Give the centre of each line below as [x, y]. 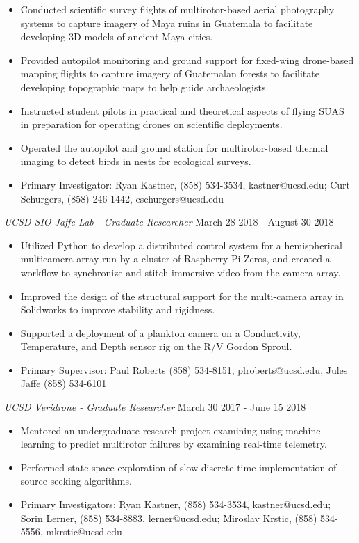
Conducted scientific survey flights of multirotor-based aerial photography [177, 9]
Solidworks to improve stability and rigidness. [118, 309]
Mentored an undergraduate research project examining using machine [170, 430]
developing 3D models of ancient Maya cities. [117, 37]
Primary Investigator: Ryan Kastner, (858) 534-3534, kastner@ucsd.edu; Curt [185, 184]
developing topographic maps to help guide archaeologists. [144, 87]
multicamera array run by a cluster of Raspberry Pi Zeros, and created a [175, 259]
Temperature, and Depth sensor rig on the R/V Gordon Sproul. [156, 346]
